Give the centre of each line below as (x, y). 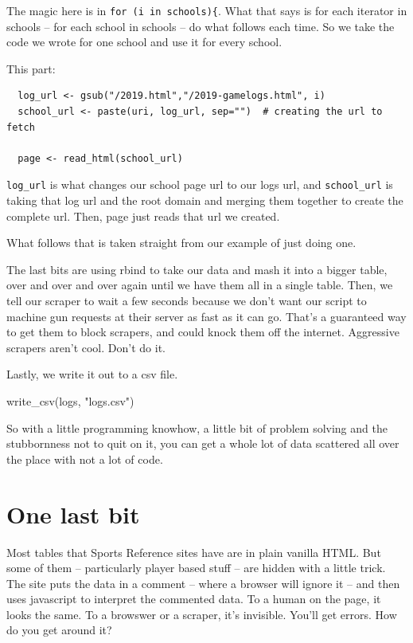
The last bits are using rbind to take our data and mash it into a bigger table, (197, 269)
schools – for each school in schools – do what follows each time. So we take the (201, 26)
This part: (31, 68)
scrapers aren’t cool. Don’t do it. (86, 347)
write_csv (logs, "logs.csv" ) (70, 401)
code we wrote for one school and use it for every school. (144, 42)
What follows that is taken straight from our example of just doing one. (181, 243)
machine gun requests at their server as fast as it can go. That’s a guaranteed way (206, 316)
